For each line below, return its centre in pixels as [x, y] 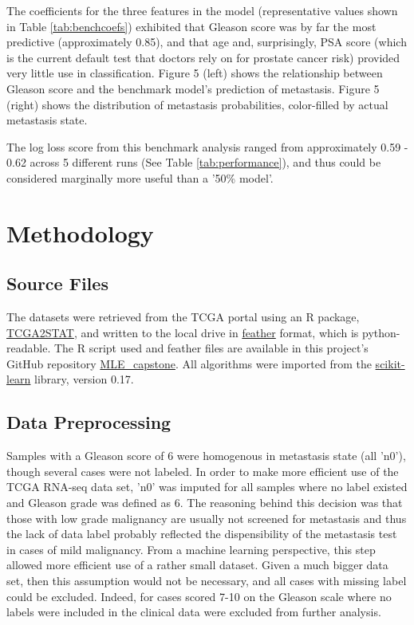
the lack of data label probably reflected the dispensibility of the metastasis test [202, 534]
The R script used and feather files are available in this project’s [211, 348]
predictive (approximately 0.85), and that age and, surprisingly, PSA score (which [207, 42]
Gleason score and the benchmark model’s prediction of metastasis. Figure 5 [193, 88]
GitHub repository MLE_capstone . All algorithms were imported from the [189, 363]
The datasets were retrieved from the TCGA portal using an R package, [183, 317]
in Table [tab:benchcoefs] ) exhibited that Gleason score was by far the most [191, 26]
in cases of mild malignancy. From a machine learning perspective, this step [191, 549]
